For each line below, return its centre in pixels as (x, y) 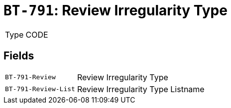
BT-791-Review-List (40, 89)
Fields (19, 56)
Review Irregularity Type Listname (141, 89)
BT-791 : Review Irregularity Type (115, 10)
